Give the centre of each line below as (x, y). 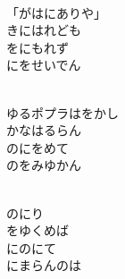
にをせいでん (44, 65)
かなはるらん (44, 130)
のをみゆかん (44, 165)
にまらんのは (44, 265)
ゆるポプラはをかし (62, 112)
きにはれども (44, 30)
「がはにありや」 (56, 12)
